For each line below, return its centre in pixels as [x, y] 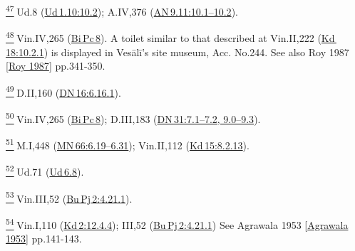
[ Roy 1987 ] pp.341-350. [56, 66]
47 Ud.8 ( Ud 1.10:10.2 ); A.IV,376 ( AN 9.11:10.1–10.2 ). [122, 10]
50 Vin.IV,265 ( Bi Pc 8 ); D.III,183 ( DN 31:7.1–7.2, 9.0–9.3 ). [133, 117]
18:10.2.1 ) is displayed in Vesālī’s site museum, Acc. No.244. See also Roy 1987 [177, 52]
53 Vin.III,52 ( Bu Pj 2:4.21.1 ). [69, 197]
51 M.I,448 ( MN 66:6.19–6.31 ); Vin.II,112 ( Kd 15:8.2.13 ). [128, 144]
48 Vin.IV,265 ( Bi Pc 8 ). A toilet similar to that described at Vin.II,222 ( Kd [170, 37]
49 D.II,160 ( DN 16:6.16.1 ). [63, 91]
